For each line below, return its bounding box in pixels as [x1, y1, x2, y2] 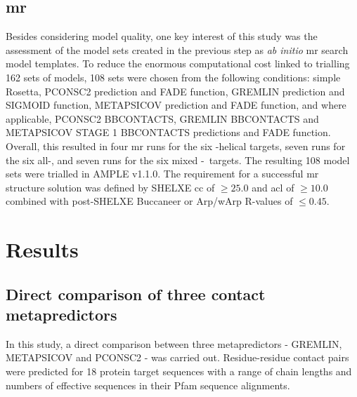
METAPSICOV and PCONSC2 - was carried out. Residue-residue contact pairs [6, 350, 349, 365]
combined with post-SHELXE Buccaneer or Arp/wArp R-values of [6, 194, 293, 208]
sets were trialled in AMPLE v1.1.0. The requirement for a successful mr [6, 166, 319, 181]
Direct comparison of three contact [6, 283, 266, 304]
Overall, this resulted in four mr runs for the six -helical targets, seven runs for [6, 138, 346, 153]
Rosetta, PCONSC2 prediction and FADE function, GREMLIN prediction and [6, 83, 345, 98]
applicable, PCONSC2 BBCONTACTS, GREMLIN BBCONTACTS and [6, 111, 319, 126]
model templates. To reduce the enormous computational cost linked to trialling [6, 56, 350, 71]
